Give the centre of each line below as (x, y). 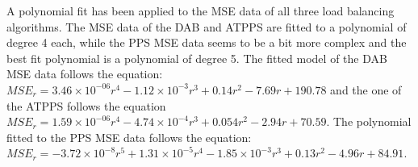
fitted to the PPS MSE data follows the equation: (129, 137)
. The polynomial (369, 121)
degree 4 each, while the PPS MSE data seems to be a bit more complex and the (207, 42)
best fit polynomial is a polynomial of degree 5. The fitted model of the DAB (197, 58)
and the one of (366, 89)
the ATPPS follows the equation (86, 105)
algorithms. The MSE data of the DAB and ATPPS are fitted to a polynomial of (207, 26)
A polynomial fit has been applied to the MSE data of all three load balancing (201, 10)
